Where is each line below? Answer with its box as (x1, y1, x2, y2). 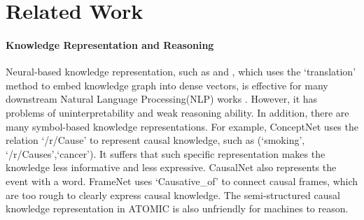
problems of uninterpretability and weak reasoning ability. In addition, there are (6, 105, 349, 119)
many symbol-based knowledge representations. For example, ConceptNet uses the (6, 119, 358, 133)
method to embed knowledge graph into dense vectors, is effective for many (6, 78, 328, 92)
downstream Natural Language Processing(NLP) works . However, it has (6, 91, 318, 106)
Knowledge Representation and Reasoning (6, 37, 214, 52)
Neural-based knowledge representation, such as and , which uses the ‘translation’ (6, 64, 356, 79)
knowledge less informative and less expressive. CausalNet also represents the (6, 160, 337, 175)
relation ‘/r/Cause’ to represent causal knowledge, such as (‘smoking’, (6, 133, 305, 147)
